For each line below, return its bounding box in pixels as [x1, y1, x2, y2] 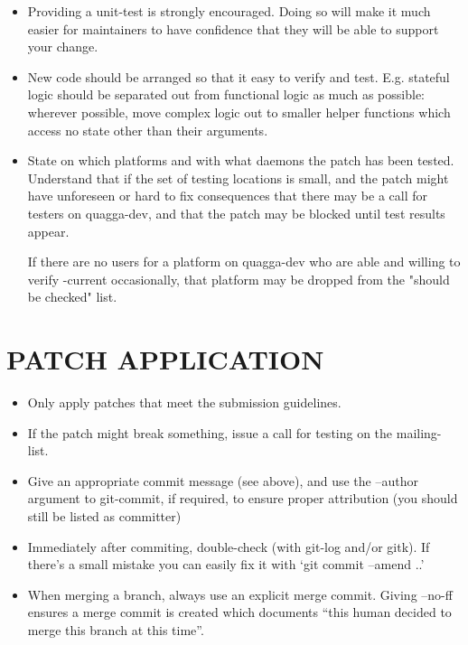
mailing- [396, 423, 442, 442]
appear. [27, 221, 70, 240]
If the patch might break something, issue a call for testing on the [27, 423, 393, 442]
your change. [27, 37, 98, 56]
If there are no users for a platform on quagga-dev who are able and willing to [27, 252, 461, 271]
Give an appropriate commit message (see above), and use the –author [27, 471, 418, 490]
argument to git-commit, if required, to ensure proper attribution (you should [27, 489, 458, 508]
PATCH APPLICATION [6, 341, 324, 378]
